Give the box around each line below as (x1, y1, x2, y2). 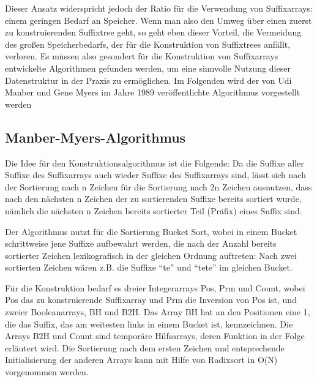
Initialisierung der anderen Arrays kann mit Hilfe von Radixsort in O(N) (5, 353, 278, 366)
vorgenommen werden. (5, 365, 89, 378)
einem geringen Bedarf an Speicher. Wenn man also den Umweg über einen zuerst (5, 13, 312, 26)
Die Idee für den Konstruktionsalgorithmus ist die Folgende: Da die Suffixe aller (5, 156, 304, 169)
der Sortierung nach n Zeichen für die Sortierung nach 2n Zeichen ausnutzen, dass (5, 180, 312, 193)
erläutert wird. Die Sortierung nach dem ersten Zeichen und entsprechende (5, 341, 285, 354)
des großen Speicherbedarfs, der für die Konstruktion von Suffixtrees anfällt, (5, 37, 291, 50)
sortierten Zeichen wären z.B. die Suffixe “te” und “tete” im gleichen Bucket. (5, 261, 293, 274)
